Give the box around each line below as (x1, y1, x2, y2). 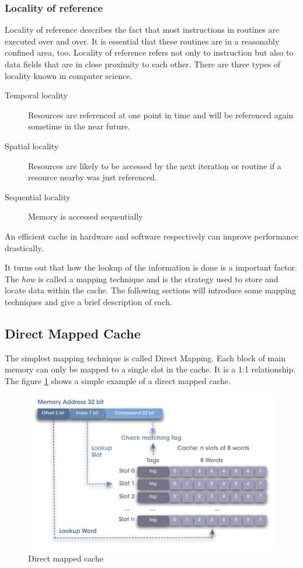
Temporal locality (5, 89, 68, 101)
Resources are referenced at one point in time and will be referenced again (28, 108, 294, 121)
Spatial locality (5, 139, 59, 152)
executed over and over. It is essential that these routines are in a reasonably (5, 35, 280, 47)
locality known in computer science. (5, 69, 133, 81)
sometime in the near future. (28, 120, 130, 132)
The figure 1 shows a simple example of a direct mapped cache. (5, 374, 231, 386)
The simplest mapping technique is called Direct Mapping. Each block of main (5, 351, 285, 364)
